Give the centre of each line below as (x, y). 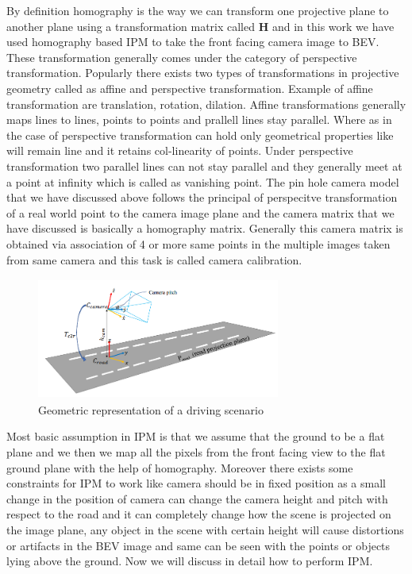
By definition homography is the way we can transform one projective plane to (198, 10)
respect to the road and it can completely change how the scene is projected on (199, 514)
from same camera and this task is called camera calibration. (154, 259)
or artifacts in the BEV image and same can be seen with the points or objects (198, 545)
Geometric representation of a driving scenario (151, 409)
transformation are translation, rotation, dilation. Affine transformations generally (206, 104)
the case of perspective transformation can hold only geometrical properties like (200, 135)
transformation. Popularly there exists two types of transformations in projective (203, 73)
